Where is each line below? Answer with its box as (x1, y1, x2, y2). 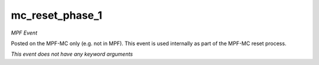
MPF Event (11, 29, 38, 36)
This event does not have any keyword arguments (11, 50, 133, 58)
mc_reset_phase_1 (11, 9, 103, 22)
